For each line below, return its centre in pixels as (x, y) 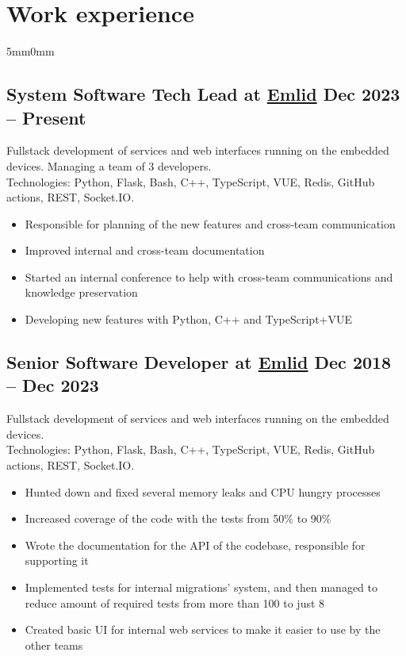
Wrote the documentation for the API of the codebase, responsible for (195, 545)
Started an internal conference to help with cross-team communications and (209, 276)
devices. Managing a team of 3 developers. (109, 165)
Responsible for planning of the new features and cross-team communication (210, 223)
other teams (54, 644)
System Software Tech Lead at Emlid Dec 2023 (203, 94)
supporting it (57, 560)
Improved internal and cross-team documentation (145, 250)
